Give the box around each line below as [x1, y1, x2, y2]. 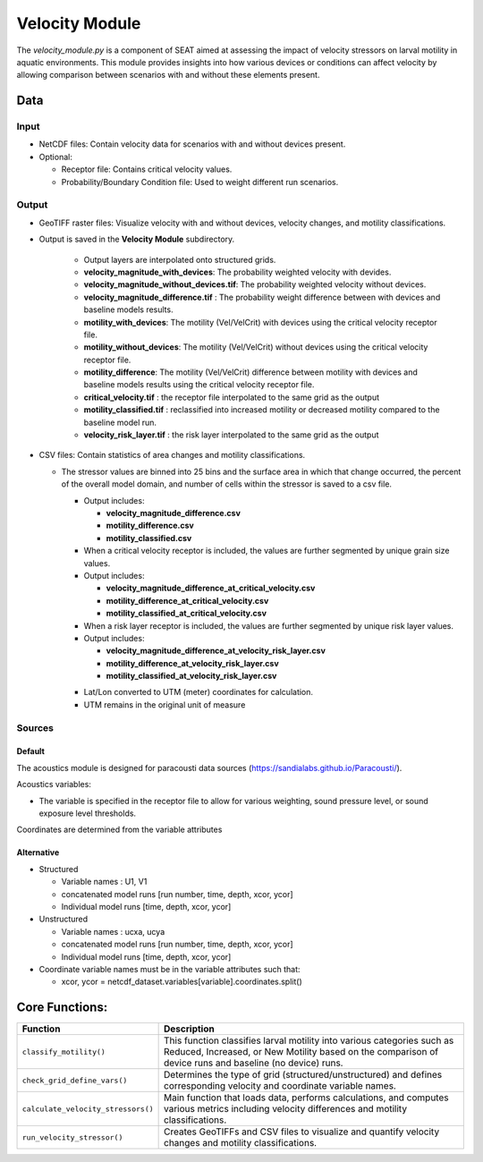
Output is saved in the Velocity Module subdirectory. [38, 233, 235, 245]
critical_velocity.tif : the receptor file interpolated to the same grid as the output [83, 392, 380, 403]
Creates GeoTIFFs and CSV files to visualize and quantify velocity [164, 1125, 440, 1138]
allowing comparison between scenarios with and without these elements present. [16, 70, 320, 81]
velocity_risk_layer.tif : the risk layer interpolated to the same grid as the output [83, 429, 379, 440]
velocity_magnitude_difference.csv [106, 508, 241, 518]
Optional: [38, 151, 73, 162]
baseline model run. [83, 417, 157, 428]
